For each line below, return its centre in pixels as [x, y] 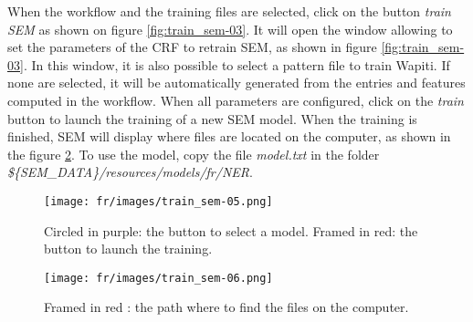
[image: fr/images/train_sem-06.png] [158, 278]
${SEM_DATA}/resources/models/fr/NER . [130, 172]
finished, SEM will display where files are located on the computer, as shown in [229, 136]
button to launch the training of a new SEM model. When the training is [212, 118]
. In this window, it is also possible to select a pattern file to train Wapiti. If [236, 64]
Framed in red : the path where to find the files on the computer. [226, 307]
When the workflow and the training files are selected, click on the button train [229, 11]
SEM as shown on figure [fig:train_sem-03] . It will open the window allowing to [230, 29]
